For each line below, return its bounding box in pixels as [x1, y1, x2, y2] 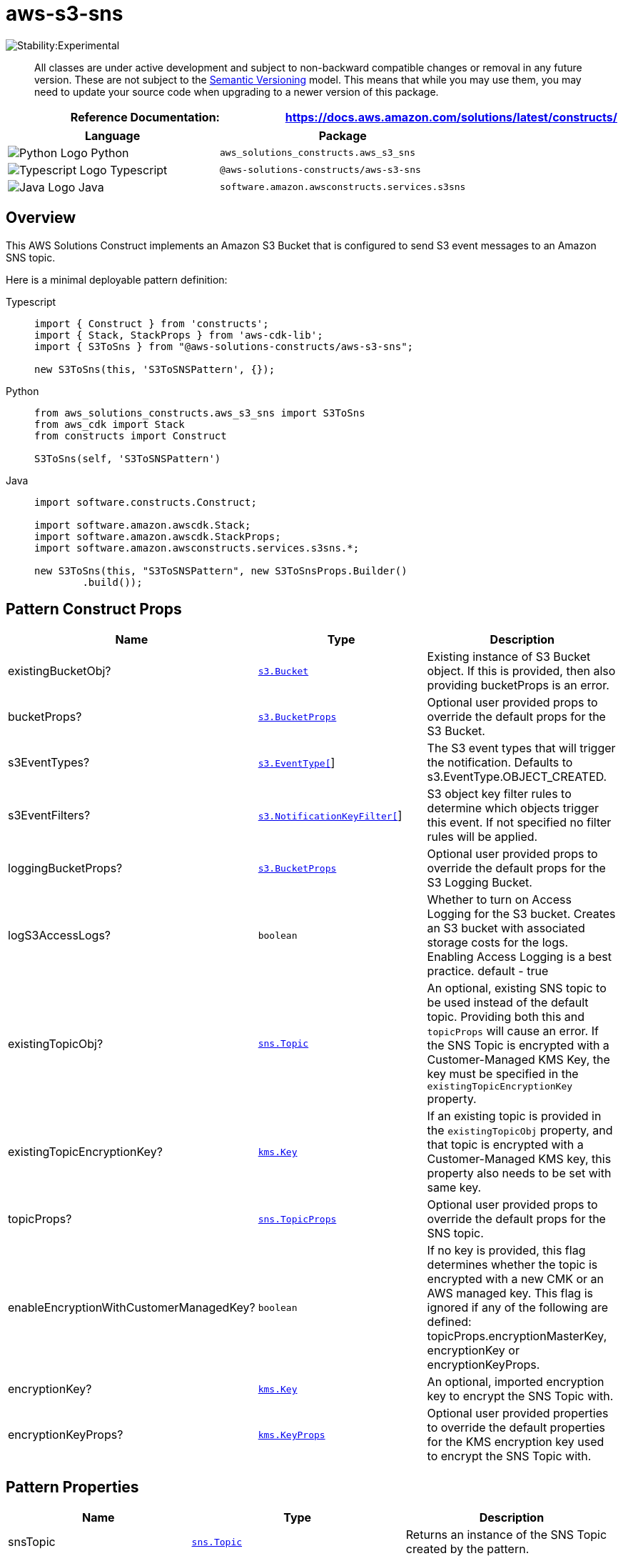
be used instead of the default [427, 995, 589, 1010]
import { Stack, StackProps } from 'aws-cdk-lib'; [34, 329, 323, 341]
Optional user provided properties [427, 1406, 609, 1421]
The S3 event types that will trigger [427, 741, 616, 756]
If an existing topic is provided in [427, 1109, 602, 1124]
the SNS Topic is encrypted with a [427, 1038, 609, 1053]
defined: [427, 1315, 472, 1330]
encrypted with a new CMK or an [427, 1272, 604, 1287]
